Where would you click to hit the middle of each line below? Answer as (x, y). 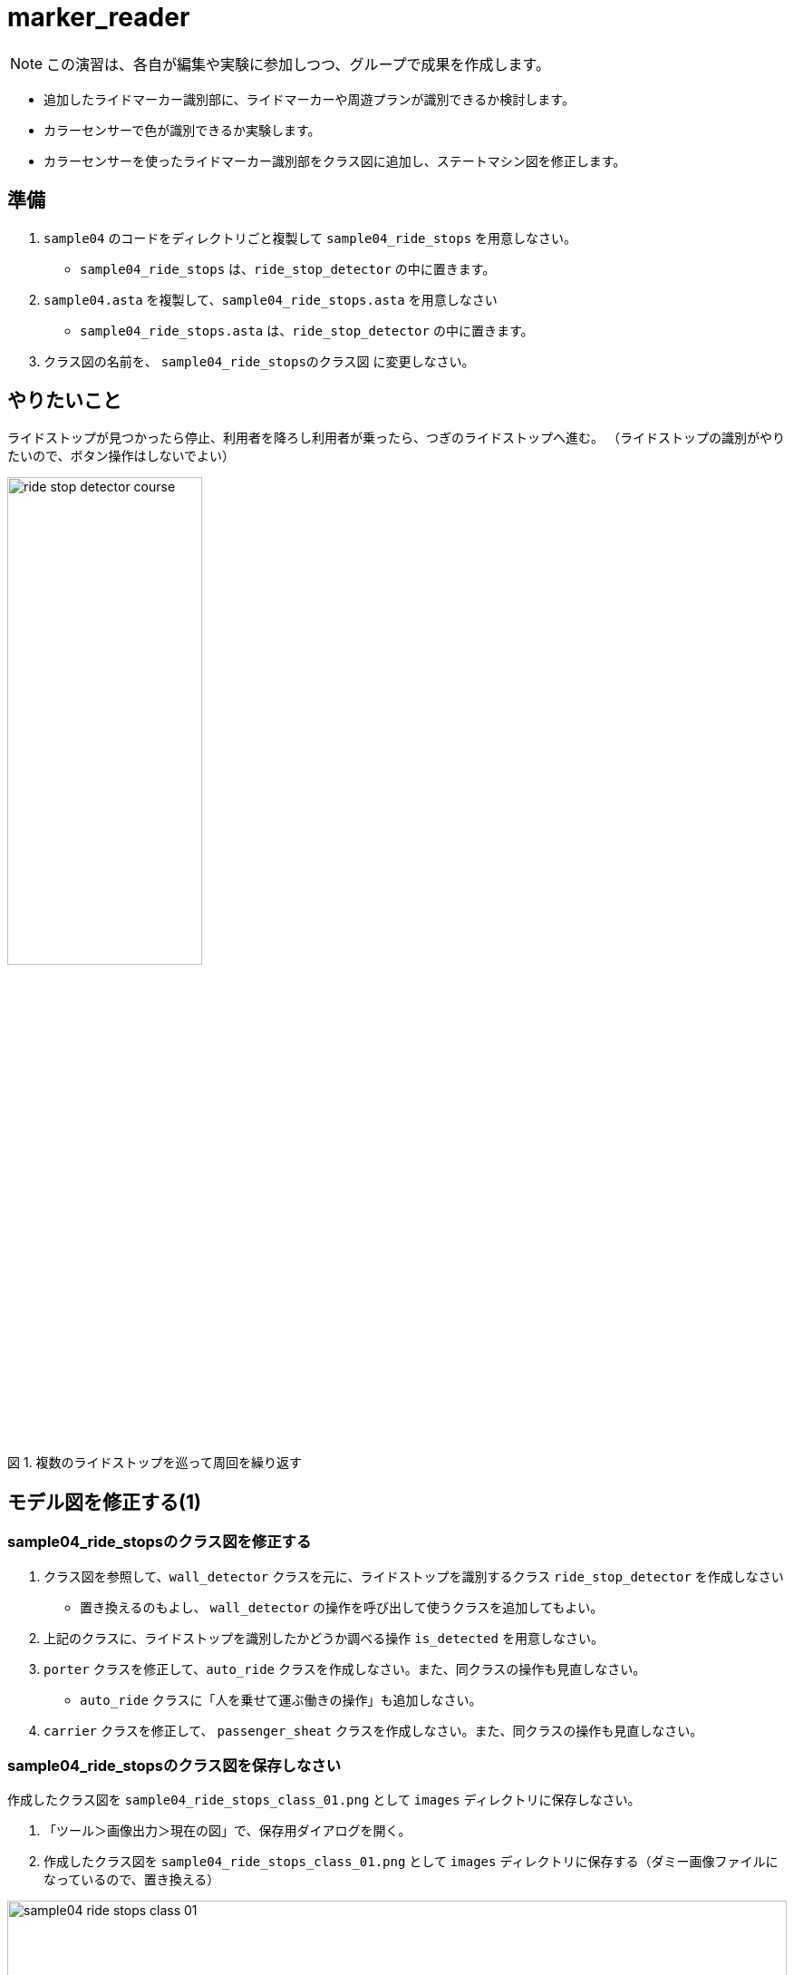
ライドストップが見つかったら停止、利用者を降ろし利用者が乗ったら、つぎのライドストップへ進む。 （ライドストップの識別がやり (396, 438)
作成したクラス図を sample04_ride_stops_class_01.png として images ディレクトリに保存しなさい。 (324, 1800)
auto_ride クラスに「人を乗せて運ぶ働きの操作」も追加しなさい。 (281, 1699)
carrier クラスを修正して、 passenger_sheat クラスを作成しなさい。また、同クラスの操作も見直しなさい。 (373, 1730)
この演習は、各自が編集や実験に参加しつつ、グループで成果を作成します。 (298, 64)
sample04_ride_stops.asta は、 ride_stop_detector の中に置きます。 (307, 330)
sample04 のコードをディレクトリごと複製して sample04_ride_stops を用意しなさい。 (310, 238)
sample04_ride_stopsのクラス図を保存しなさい (174, 1766)
